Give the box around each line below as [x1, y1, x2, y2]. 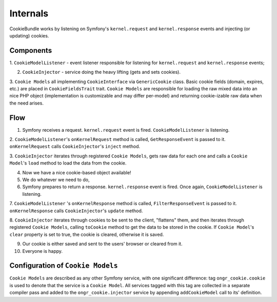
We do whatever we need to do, [22, 177, 90, 183]
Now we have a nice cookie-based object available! [22, 169, 131, 175]
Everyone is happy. [22, 248, 63, 254]
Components [9, 46, 52, 55]
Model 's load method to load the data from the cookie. [9, 160, 127, 166]
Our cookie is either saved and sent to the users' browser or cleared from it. [22, 241, 183, 247]
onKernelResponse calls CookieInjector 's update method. [9, 208, 143, 214]
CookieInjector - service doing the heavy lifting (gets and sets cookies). [22, 69, 181, 75]
